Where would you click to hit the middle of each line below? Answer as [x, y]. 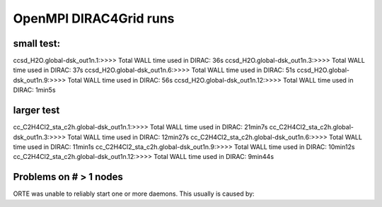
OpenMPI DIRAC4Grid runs [94, 18]
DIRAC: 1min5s [34, 90]
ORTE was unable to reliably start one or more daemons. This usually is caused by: [134, 194]
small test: [36, 43]
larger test [36, 111]
